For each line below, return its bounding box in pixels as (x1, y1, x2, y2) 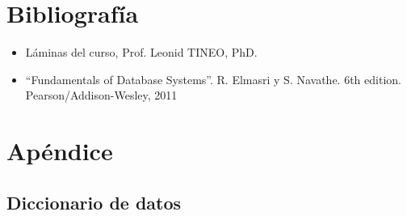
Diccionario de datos (6, 189, 182, 214)
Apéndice (6, 134, 113, 167)
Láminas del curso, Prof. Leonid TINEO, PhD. (25, 44, 258, 61)
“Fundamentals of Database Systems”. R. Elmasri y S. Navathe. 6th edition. (25, 70, 401, 87)
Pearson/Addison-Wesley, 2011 (25, 87, 178, 104)
